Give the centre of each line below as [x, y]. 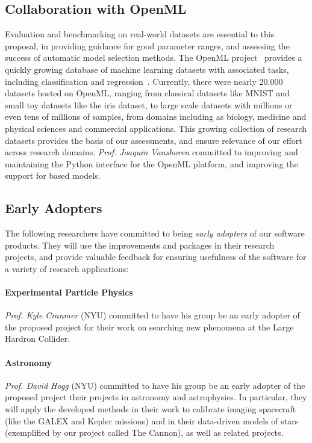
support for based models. [53, 175]
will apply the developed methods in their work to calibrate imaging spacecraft [151, 409]
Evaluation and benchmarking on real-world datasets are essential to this [140, 34]
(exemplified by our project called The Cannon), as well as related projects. [144, 432]
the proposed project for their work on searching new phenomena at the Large [149, 327]
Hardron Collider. [37, 339]
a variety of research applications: [67, 268]
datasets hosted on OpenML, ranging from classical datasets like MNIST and [147, 93]
